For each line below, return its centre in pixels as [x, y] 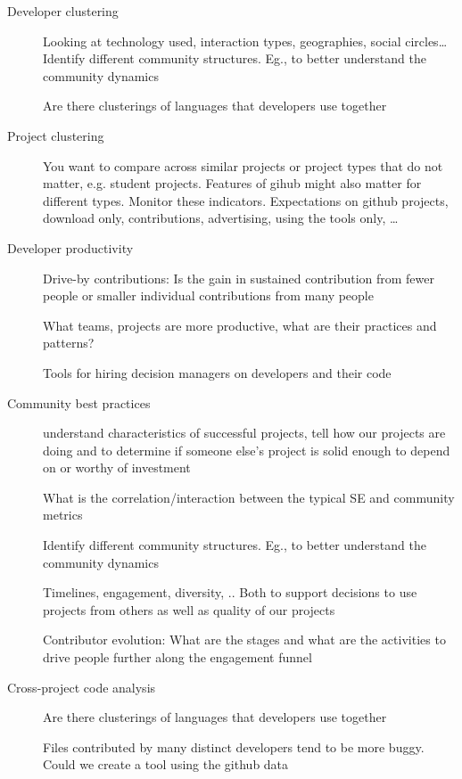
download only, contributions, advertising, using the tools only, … [221, 218]
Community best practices [79, 402]
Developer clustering [63, 11]
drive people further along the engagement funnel [177, 657]
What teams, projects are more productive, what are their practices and [240, 325]
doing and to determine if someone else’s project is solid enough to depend [247, 450]
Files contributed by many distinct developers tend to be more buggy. [234, 746]
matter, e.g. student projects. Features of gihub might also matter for [232, 183]
